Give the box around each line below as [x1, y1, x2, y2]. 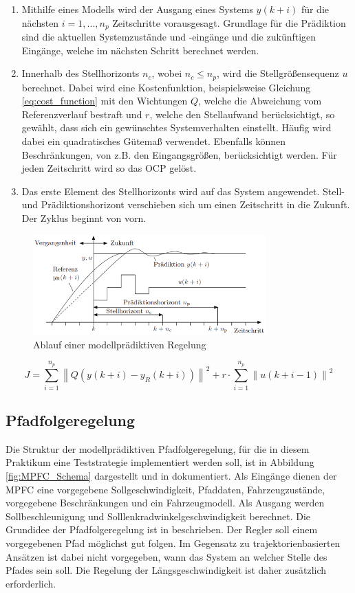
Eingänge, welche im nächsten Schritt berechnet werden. [21, 43, 259, 57]
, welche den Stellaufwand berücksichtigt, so [149, 107, 335, 121]
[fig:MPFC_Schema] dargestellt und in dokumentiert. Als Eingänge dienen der [6, 469, 337, 483]
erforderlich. [6, 576, 56, 590]
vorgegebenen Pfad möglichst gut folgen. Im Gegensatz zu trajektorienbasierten [6, 535, 341, 550]
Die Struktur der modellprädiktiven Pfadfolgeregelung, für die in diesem [6, 441, 310, 456]
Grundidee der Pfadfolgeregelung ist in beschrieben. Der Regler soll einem [6, 522, 318, 537]
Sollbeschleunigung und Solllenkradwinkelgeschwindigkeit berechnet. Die [6, 508, 311, 523]
